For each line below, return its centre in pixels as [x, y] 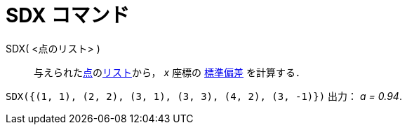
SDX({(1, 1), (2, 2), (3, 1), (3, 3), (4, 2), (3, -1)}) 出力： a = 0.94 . [204, 96]
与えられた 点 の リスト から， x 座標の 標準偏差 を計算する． [169, 72]
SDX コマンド [68, 15]
